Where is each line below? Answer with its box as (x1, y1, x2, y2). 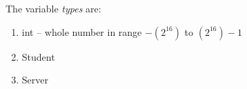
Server (21, 72, 48, 87)
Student (21, 49, 55, 63)
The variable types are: (6, 1, 101, 15)
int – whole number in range (21, 24, 142, 39)
